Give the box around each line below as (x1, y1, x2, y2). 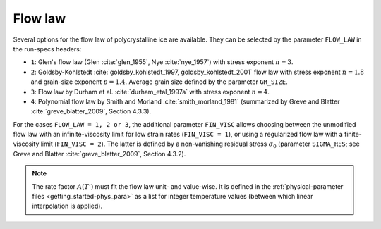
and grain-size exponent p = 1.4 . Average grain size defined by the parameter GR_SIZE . (30, 78, 289, 86)
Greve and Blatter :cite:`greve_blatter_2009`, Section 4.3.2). (13, 149, 186, 158)
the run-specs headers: (13, 44, 82, 53)
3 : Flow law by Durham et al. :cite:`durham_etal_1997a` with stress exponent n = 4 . (30, 87, 270, 96)
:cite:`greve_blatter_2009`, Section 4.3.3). (30, 107, 152, 116)
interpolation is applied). (32, 202, 102, 211)
